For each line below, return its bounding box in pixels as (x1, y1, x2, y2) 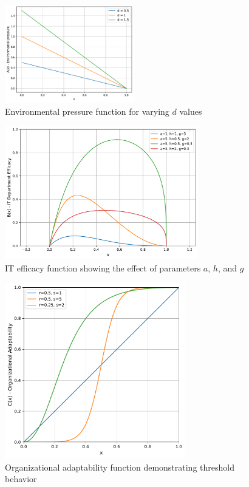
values (179, 104, 202, 117)
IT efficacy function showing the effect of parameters (5, 262, 201, 274)
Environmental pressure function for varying (5, 104, 169, 117)
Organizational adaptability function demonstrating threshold (5, 460, 234, 473)
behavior (5, 472, 37, 485)
